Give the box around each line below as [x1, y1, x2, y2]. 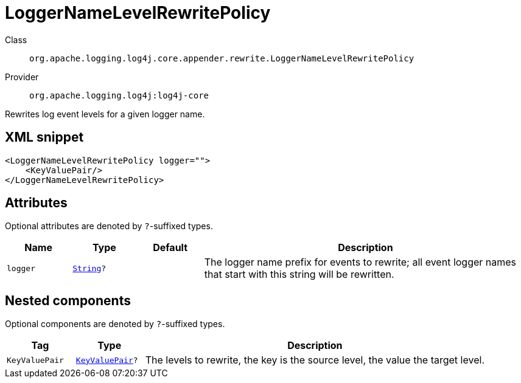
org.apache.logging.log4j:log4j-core [29, 90, 209, 100]
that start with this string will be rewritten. [204, 268, 394, 281]
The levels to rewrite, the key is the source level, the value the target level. [145, 354, 484, 367]
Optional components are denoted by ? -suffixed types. [5, 319, 225, 330]
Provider [5, 71, 39, 82]
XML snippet [5, 129, 84, 145]
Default [153, 241, 188, 254]
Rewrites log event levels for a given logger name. [5, 108, 205, 119]
